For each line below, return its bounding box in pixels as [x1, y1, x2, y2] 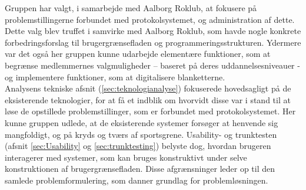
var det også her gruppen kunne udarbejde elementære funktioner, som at [5, 48, 271, 60]
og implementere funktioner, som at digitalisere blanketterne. [5, 70, 225, 83]
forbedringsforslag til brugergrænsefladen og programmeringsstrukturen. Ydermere [5, 36, 301, 48]
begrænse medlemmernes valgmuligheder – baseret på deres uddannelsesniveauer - [5, 59, 300, 71]
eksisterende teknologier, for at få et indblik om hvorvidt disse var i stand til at [5, 93, 291, 106]
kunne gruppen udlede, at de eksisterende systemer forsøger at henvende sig [5, 116, 278, 128]
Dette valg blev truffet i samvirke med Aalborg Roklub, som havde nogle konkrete [5, 25, 301, 37]
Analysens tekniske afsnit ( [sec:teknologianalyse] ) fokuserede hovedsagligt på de [5, 82, 291, 94]
